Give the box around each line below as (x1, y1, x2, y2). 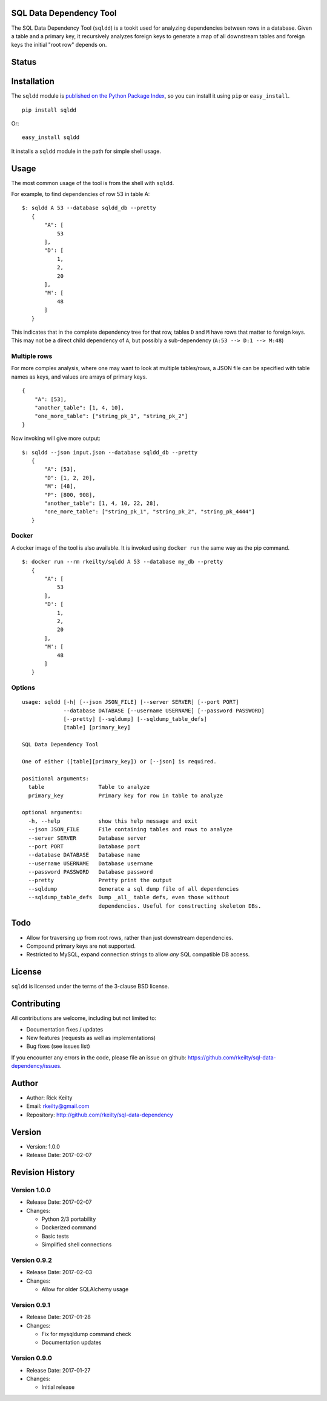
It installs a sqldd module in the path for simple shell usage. (11, 147, 162, 155)
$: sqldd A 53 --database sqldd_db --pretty (22, 204, 157, 212)
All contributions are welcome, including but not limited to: (11, 1014, 157, 1022)
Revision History (11, 1167, 75, 1177)
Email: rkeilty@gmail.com (26, 1102, 90, 1110)
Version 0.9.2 (11, 1256, 53, 1264)
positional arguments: (22, 775, 90, 782)
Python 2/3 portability (41, 1215, 96, 1223)
